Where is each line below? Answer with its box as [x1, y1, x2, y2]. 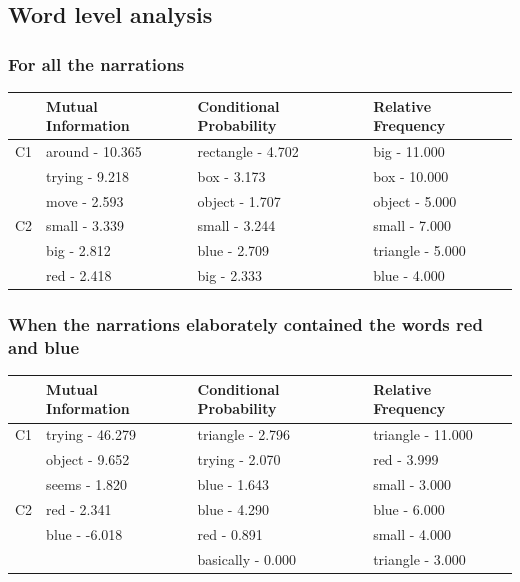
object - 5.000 [373, 190, 457, 211]
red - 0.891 [197, 523, 263, 544]
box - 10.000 [373, 165, 449, 186]
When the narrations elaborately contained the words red [8, 312, 483, 337]
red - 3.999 [373, 449, 439, 470]
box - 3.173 [197, 165, 266, 186]
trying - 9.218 [46, 165, 129, 186]
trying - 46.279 [46, 424, 136, 445]
